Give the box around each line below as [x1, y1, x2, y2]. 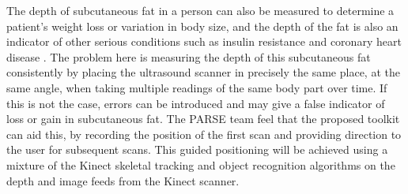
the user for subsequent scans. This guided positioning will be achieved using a [6, 141, 388, 158]
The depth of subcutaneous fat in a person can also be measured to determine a [6, 2, 395, 18]
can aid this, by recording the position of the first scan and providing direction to [6, 125, 402, 142]
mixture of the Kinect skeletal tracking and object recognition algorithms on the [6, 156, 395, 173]
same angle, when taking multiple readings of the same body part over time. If [6, 79, 387, 95]
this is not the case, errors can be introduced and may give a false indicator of [6, 95, 385, 111]
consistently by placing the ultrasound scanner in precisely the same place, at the [6, 64, 400, 80]
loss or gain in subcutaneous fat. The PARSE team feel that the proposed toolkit [6, 110, 400, 127]
